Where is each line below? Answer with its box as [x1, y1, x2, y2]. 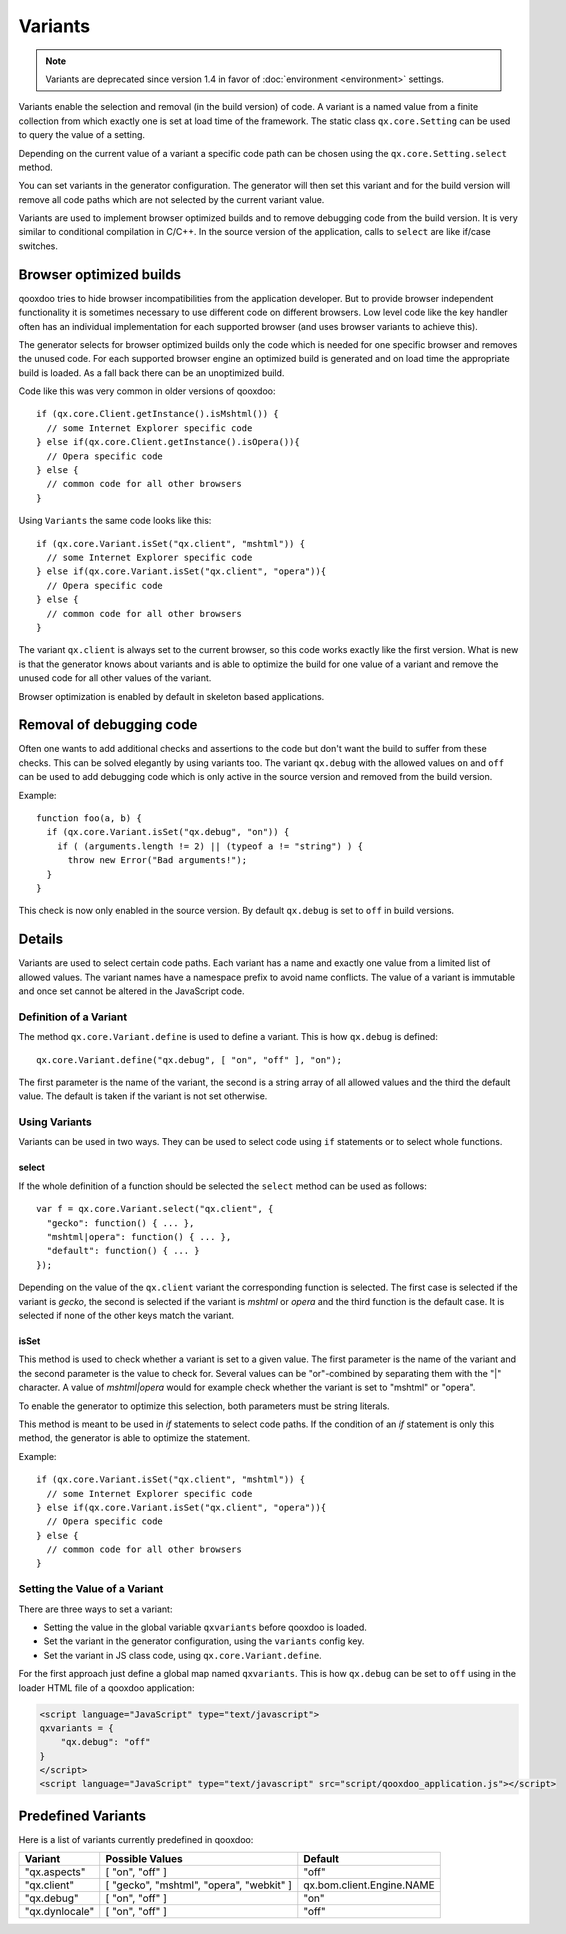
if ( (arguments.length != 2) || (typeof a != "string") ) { [56, 840, 364, 852]
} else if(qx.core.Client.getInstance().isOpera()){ [36, 436, 300, 448]
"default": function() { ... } [46, 1245, 200, 1257]
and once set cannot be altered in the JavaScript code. [18, 985, 245, 997]
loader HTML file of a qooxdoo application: [18, 1681, 195, 1694]
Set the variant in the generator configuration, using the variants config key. [43, 1635, 365, 1647]
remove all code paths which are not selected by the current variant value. [18, 193, 325, 205]
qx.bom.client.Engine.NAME [303, 1878, 435, 1892]
